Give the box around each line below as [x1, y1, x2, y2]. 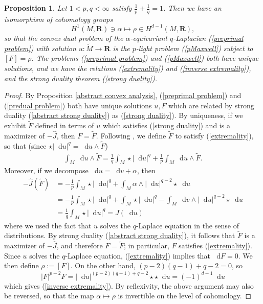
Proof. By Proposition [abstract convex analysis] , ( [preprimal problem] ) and [4, 90, 242, 101]
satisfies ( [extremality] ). [179, 240, 252, 251]
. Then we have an [163, 3, 222, 13]
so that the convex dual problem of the [4, 32, 123, 43]
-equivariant [130, 32, 167, 43]
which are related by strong [168, 100, 254, 110]
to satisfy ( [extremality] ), [175, 130, 254, 141]
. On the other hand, [70, 260, 136, 271]
